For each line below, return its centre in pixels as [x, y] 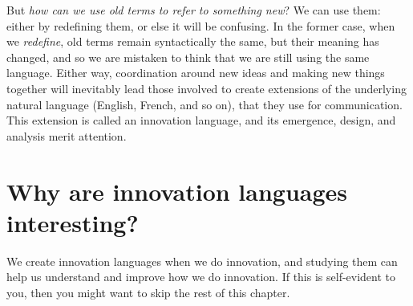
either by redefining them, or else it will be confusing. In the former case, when [201, 25]
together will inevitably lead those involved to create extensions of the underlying [206, 88]
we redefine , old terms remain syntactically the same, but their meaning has [193, 41]
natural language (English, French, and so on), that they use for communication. [204, 104]
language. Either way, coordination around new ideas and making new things [196, 73]
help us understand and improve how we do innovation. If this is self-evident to [201, 277]
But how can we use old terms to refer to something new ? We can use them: [194, 10]
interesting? [73, 222]
